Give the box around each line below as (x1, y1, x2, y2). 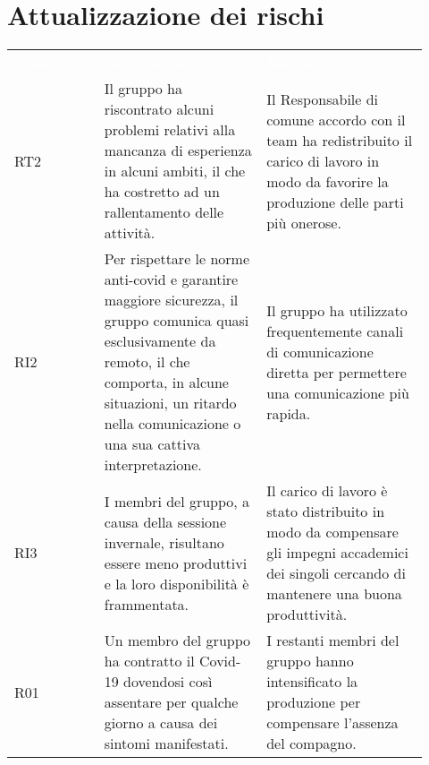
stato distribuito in (266, 501, 385, 522)
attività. (104, 222, 156, 244)
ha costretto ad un (104, 181, 220, 202)
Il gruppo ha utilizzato (266, 299, 408, 321)
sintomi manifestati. (104, 733, 229, 754)
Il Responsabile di (266, 88, 379, 109)
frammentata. (104, 593, 189, 615)
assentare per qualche (104, 692, 239, 713)
